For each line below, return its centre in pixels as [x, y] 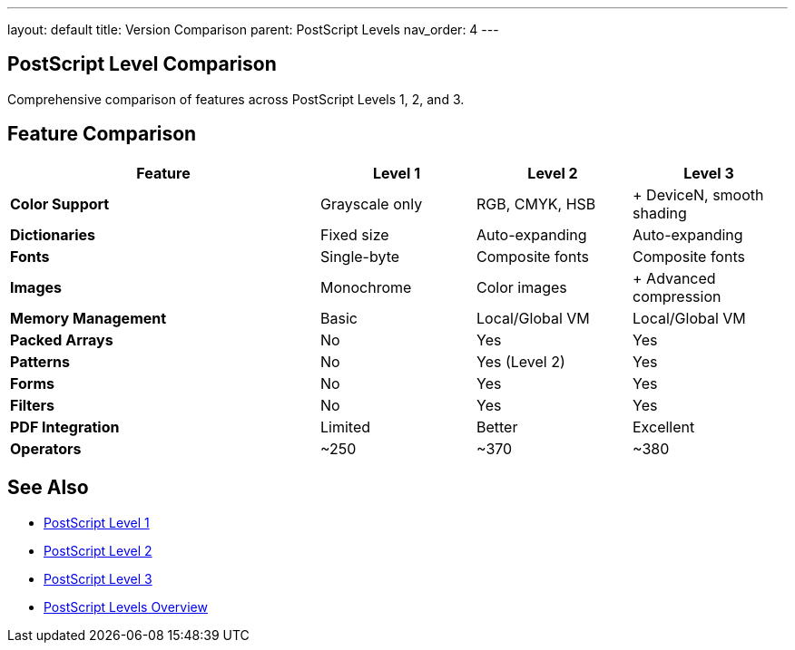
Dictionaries [53, 234]
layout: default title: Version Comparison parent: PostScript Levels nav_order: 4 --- [253, 29]
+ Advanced [674, 278]
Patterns [40, 361]
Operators [46, 448]
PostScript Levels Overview [126, 606]
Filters [33, 405]
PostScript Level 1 [97, 522]
